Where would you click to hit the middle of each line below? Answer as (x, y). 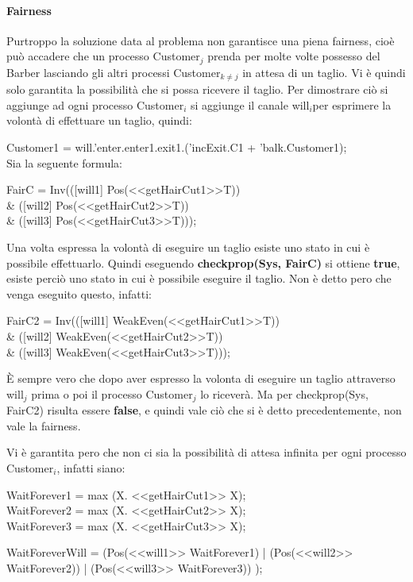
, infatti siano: (91, 468)
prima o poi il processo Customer (112, 393)
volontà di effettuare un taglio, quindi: (99, 120)
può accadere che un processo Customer (103, 56)
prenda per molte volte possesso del (294, 56)
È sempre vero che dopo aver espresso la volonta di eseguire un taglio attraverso (201, 378)
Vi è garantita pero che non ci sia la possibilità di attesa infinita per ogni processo (206, 452)
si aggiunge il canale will (250, 104)
